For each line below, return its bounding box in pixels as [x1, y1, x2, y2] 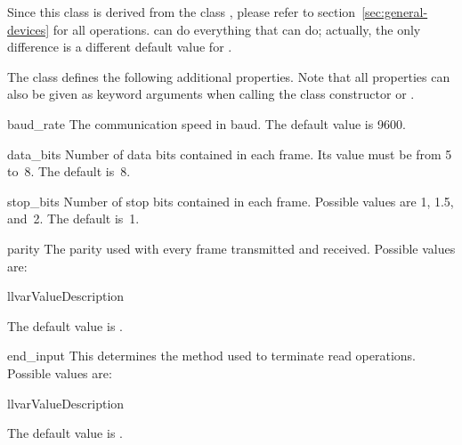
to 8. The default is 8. [7, 162, 131, 181]
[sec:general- [361, 3, 428, 20]
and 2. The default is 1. [7, 209, 140, 228]
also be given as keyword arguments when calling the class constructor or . [7, 85, 415, 103]
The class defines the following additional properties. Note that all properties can [7, 67, 450, 85]
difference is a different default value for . [7, 37, 232, 56]
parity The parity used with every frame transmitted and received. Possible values [7, 239, 456, 257]
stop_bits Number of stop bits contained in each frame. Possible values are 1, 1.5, [7, 191, 454, 210]
